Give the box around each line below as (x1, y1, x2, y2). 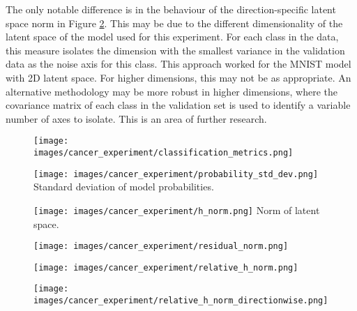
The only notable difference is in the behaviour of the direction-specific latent (6, 2, 336, 16)
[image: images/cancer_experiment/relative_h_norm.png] (33, 262, 298, 273)
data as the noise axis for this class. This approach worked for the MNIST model (6, 56, 351, 71)
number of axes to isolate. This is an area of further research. (6, 111, 267, 126)
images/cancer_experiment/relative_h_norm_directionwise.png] (33, 296, 328, 306)
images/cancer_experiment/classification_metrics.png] (33, 148, 294, 158)
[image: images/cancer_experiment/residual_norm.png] (33, 241, 289, 252)
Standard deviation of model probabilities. (33, 179, 214, 194)
